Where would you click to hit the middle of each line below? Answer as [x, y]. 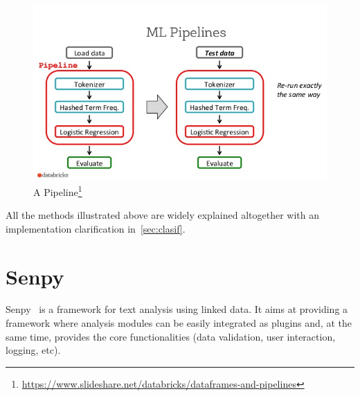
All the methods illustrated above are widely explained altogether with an [162, 215]
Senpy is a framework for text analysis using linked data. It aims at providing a [177, 309]
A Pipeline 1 [58, 190]
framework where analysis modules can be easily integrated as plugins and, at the [179, 323]
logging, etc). [33, 350]
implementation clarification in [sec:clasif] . [96, 228]
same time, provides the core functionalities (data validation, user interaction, [171, 336]
